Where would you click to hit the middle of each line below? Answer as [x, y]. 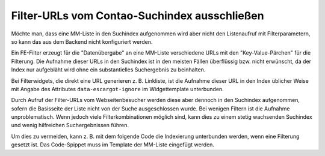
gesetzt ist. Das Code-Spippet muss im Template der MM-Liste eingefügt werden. [113, 145]
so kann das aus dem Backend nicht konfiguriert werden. [82, 41]
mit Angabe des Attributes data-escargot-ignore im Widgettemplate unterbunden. [117, 89]
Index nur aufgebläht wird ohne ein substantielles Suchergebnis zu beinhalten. [108, 70]
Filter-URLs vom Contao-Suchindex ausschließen [138, 16]
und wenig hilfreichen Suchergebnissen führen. [70, 125]
